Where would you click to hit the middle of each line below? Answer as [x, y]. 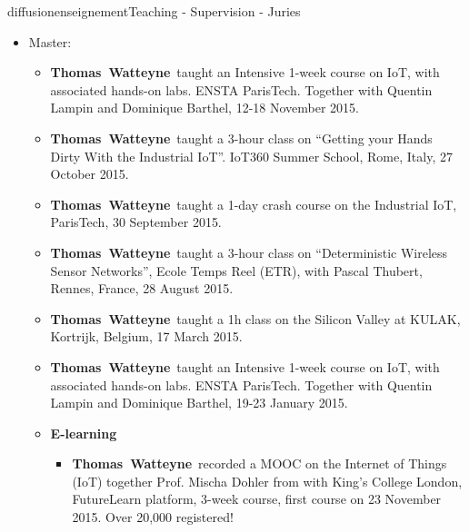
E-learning [84, 433]
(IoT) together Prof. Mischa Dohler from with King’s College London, [267, 481]
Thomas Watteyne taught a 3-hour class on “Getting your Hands [241, 138]
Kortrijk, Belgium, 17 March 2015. [146, 336]
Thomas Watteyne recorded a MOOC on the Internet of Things [259, 463]
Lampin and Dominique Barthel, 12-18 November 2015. [205, 108]
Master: [50, 41]
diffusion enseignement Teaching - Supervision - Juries [154, 11]
